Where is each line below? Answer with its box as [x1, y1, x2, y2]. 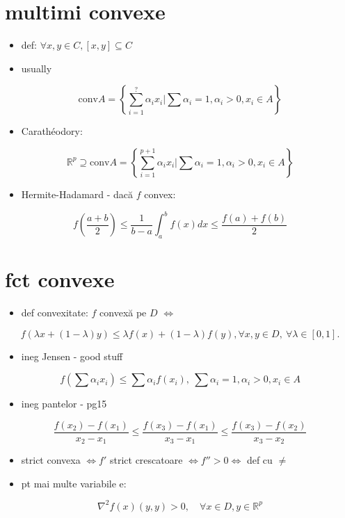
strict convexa [21, 453, 81, 467]
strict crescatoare [109, 453, 183, 467]
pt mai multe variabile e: [21, 476, 127, 490]
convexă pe [99, 305, 147, 319]
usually [21, 60, 52, 75]
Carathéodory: [21, 124, 83, 138]
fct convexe [5, 264, 115, 293]
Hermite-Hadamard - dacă [21, 186, 134, 201]
